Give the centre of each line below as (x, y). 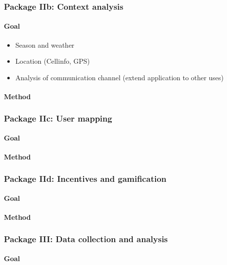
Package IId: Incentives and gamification (85, 178)
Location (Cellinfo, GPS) (52, 61)
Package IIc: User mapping (58, 118)
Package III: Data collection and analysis (86, 238)
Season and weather (45, 44)
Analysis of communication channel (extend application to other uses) (119, 77)
